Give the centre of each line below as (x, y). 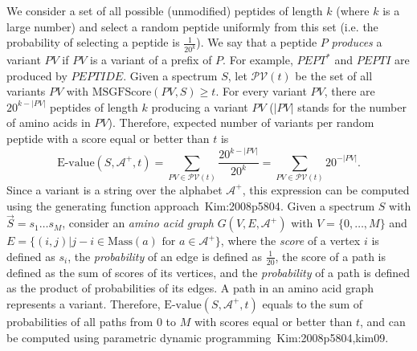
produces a (357, 42)
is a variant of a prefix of (151, 60)
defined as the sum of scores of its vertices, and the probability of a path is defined (208, 272)
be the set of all (334, 75)
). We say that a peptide (257, 42)
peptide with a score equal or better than (108, 139)
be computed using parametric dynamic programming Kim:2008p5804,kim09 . (198, 337)
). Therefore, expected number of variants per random (241, 122)
